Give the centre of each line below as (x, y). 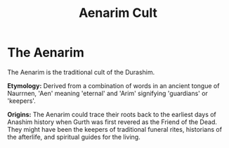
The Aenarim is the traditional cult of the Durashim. (81, 72)
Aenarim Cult (118, 13)
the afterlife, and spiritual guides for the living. (74, 137)
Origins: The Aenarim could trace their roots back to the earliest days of (112, 114)
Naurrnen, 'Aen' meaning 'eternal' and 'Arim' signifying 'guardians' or (108, 93)
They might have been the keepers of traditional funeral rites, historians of (115, 129)
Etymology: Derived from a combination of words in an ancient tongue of (113, 85)
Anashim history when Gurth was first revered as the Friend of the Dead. (112, 122)
